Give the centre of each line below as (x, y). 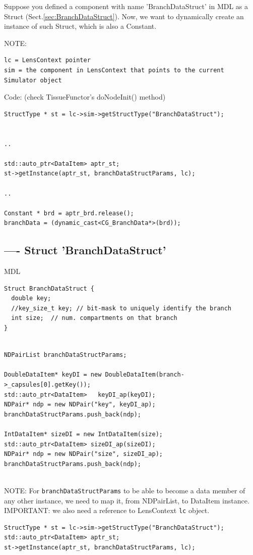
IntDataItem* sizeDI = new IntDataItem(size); (83, 434)
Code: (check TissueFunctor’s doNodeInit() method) (85, 97)
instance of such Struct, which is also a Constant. (80, 26)
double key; (31, 298)
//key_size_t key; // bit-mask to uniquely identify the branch (121, 308)
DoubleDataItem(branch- (145, 375)
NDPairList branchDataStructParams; (66, 355)
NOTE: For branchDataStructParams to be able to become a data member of (125, 490)
